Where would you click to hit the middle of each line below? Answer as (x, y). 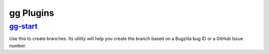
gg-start (23, 26)
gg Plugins (32, 13)
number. (18, 46)
